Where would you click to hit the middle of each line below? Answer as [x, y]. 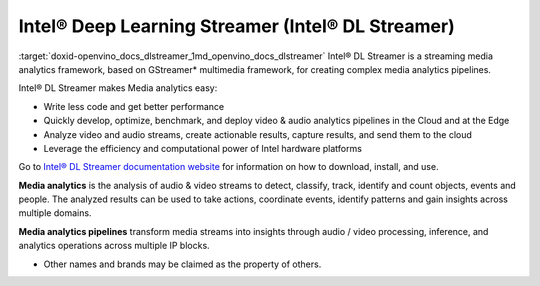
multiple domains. [55, 213]
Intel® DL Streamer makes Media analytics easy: [118, 88]
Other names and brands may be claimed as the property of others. [182, 264]
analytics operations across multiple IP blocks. [114, 246]
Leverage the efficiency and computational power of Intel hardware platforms [202, 148]
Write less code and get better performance [134, 106]
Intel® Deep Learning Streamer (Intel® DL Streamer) [236, 26]
